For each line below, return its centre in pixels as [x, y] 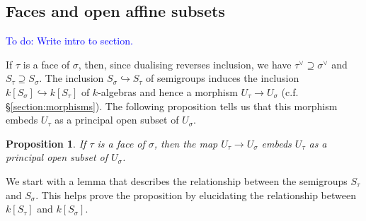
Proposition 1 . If [46, 143]
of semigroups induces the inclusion [223, 78]
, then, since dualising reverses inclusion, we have [185, 64]
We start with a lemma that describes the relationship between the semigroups [177, 180]
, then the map [186, 143]
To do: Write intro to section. [69, 41]
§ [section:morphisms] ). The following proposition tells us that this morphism [172, 106]
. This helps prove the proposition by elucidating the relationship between [196, 195]
